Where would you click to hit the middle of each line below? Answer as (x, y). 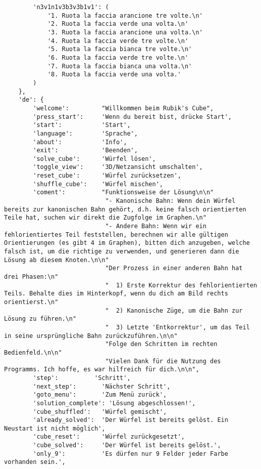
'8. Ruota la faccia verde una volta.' (114, 75)
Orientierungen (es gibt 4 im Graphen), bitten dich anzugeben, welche (127, 243)
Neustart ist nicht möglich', (55, 428)
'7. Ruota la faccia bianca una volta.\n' (120, 66)
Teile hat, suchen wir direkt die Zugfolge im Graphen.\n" (105, 218)
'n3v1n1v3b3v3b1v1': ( (71, 7)
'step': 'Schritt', (82, 378)
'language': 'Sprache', (85, 133)
